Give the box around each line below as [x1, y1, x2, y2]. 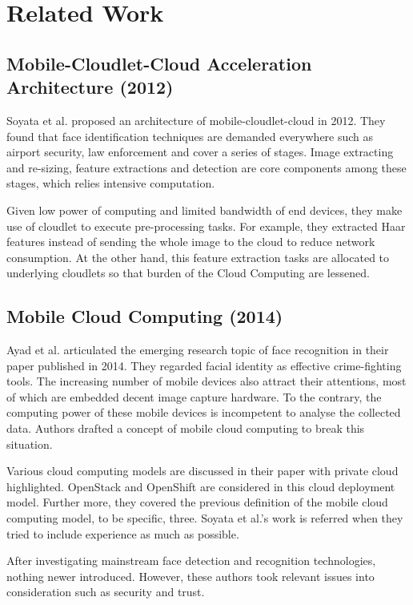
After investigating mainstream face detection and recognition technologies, [6, 552, 376, 569]
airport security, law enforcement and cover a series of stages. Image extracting [6, 143, 394, 160]
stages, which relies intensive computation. [6, 175, 215, 192]
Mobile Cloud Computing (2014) [6, 304, 283, 329]
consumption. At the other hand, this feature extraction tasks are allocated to [6, 248, 390, 265]
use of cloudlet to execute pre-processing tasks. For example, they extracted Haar [6, 217, 406, 234]
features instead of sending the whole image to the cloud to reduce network [6, 233, 375, 250]
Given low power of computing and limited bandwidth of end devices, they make [6, 201, 403, 218]
